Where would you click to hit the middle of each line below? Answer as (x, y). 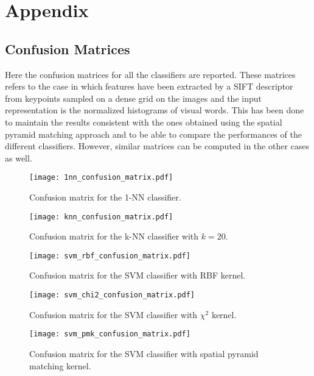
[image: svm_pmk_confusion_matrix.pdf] (110, 334)
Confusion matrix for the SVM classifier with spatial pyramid (144, 353)
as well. (19, 158)
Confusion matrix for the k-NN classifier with (114, 236)
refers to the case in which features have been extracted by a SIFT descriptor (149, 86)
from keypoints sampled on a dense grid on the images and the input (133, 98)
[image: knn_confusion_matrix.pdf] (101, 217)
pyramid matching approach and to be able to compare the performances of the (153, 134)
